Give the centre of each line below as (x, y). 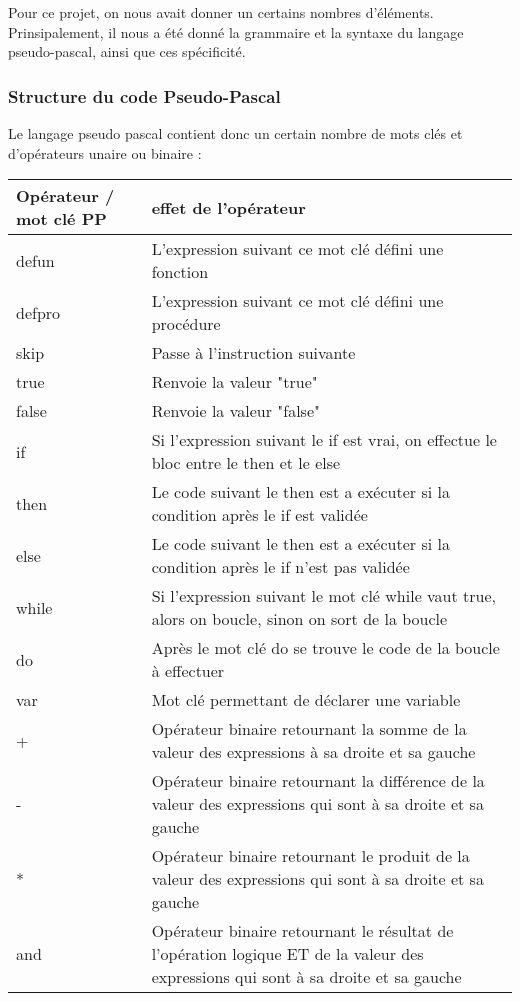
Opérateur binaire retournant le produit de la (310, 856)
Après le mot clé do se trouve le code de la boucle (325, 648)
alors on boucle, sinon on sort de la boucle (299, 619)
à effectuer (188, 671)
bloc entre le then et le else (246, 463)
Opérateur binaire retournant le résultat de (302, 931)
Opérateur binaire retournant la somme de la (309, 729)
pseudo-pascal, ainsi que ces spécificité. (127, 51)
